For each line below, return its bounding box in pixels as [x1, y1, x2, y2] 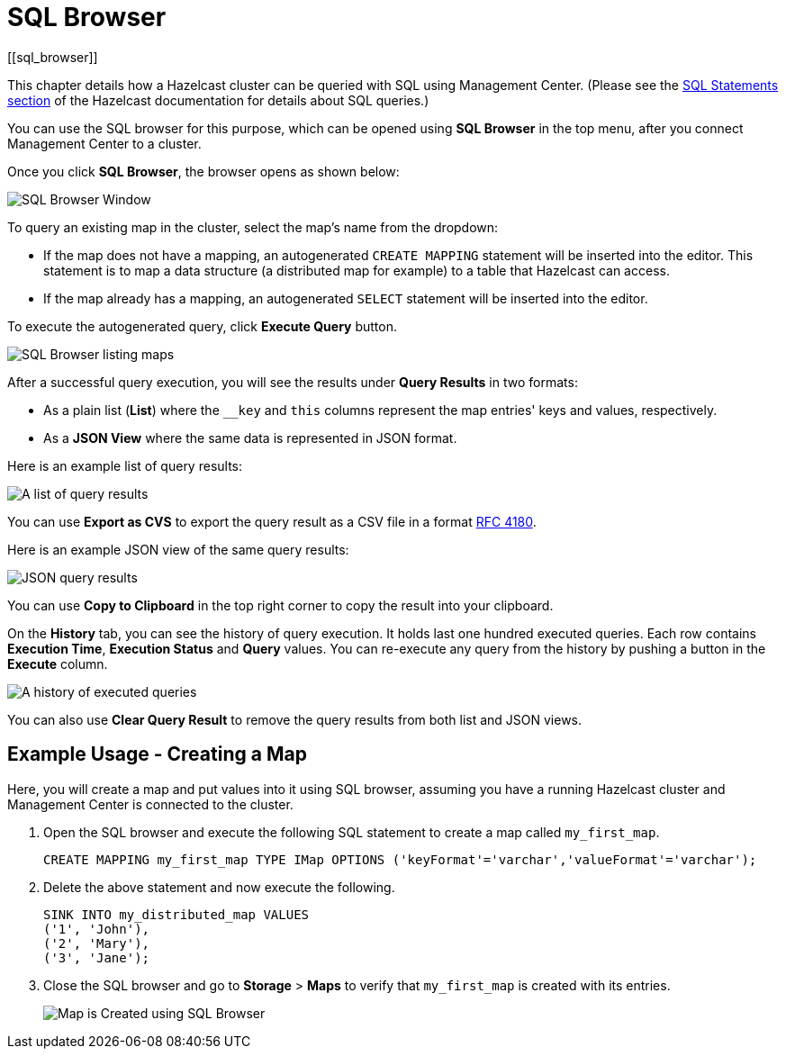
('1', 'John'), [43, 921, 150, 936]
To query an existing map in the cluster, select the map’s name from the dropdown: [7, 219, 499, 235]
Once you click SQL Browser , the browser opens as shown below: [7, 163, 400, 179]
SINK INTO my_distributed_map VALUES [43, 907, 310, 922]
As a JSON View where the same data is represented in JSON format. [43, 429, 457, 446]
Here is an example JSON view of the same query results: [7, 541, 349, 557]
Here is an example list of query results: [7, 457, 243, 474]
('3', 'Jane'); [43, 950, 150, 965]
